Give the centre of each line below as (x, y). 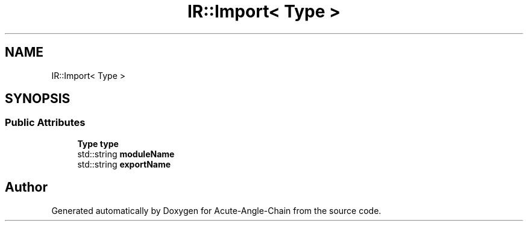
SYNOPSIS (38, 99)
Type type (98, 143)
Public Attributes (45, 123)
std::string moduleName (126, 154)
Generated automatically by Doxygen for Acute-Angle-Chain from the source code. (216, 210)
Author (26, 187)
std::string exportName (124, 164)
